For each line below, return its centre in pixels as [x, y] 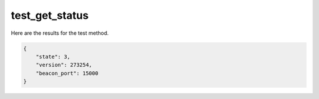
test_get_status [50, 15]
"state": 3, [53, 57]
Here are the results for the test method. [60, 33]
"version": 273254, [64, 65]
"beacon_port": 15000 [67, 73]
